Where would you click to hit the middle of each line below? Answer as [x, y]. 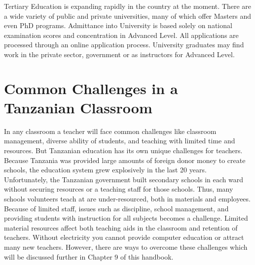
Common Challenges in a [91, 88]
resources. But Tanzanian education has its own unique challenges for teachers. [123, 150]
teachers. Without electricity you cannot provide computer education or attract [124, 237]
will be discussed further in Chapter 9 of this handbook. [89, 256]
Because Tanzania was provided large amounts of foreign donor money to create [125, 160]
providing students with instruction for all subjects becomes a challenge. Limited [126, 218]
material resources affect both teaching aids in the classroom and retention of [121, 227]
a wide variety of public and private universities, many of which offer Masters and [128, 16]
